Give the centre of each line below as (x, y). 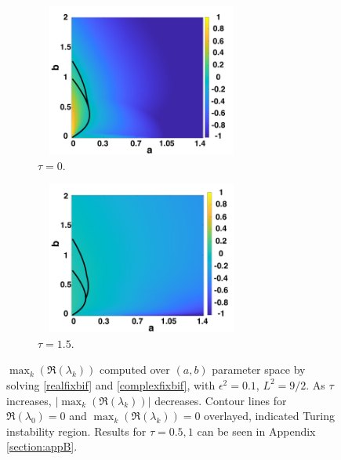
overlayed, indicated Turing (270, 416)
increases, (29, 400)
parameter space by (259, 369)
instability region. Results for (76, 431)
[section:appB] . (42, 446)
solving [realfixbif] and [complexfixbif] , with (111, 384)
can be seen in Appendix (256, 431)
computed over (134, 369)
